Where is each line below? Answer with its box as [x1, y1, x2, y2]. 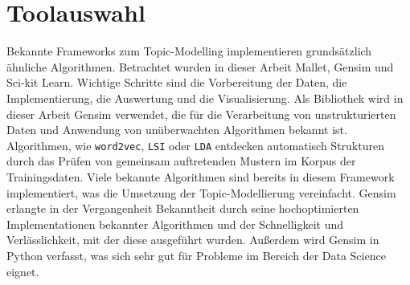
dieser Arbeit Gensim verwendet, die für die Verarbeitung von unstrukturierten [6, 105, 396, 122]
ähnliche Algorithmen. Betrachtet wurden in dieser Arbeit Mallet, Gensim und [6, 58, 394, 75]
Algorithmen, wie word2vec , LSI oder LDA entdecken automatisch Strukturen [6, 136, 384, 153]
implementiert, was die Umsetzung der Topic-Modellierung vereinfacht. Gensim [6, 184, 396, 201]
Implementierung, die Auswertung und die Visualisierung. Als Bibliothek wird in [6, 89, 404, 106]
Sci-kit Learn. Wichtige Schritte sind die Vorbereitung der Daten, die [6, 74, 347, 91]
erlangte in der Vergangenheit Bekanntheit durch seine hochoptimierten [6, 200, 359, 217]
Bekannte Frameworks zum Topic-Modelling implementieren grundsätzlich [6, 43, 372, 59]
